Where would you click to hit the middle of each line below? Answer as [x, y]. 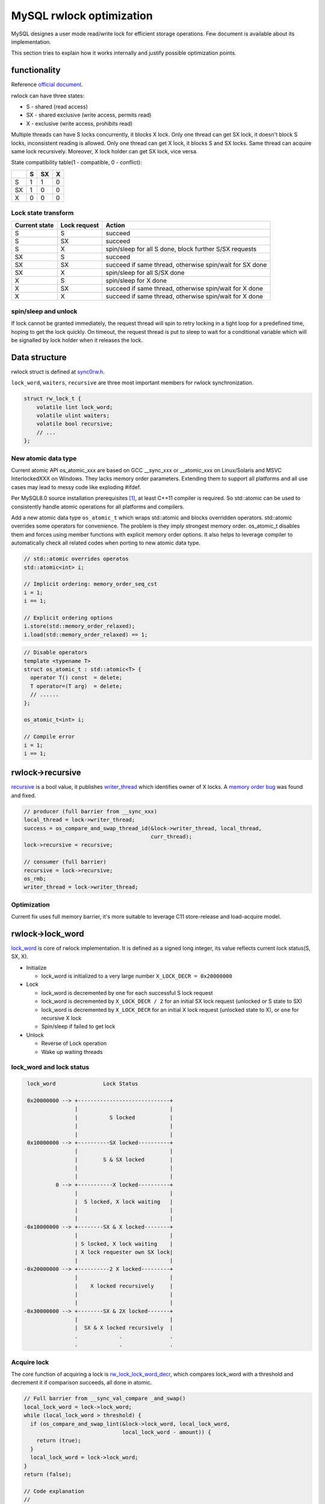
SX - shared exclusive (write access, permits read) [89, 115]
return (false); [48, 1474]
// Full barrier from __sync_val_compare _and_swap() [105, 1398]
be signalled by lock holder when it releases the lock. [77, 341]
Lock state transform [42, 213]
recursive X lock [61, 1018]
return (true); [59, 1441]
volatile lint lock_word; [75, 407]
